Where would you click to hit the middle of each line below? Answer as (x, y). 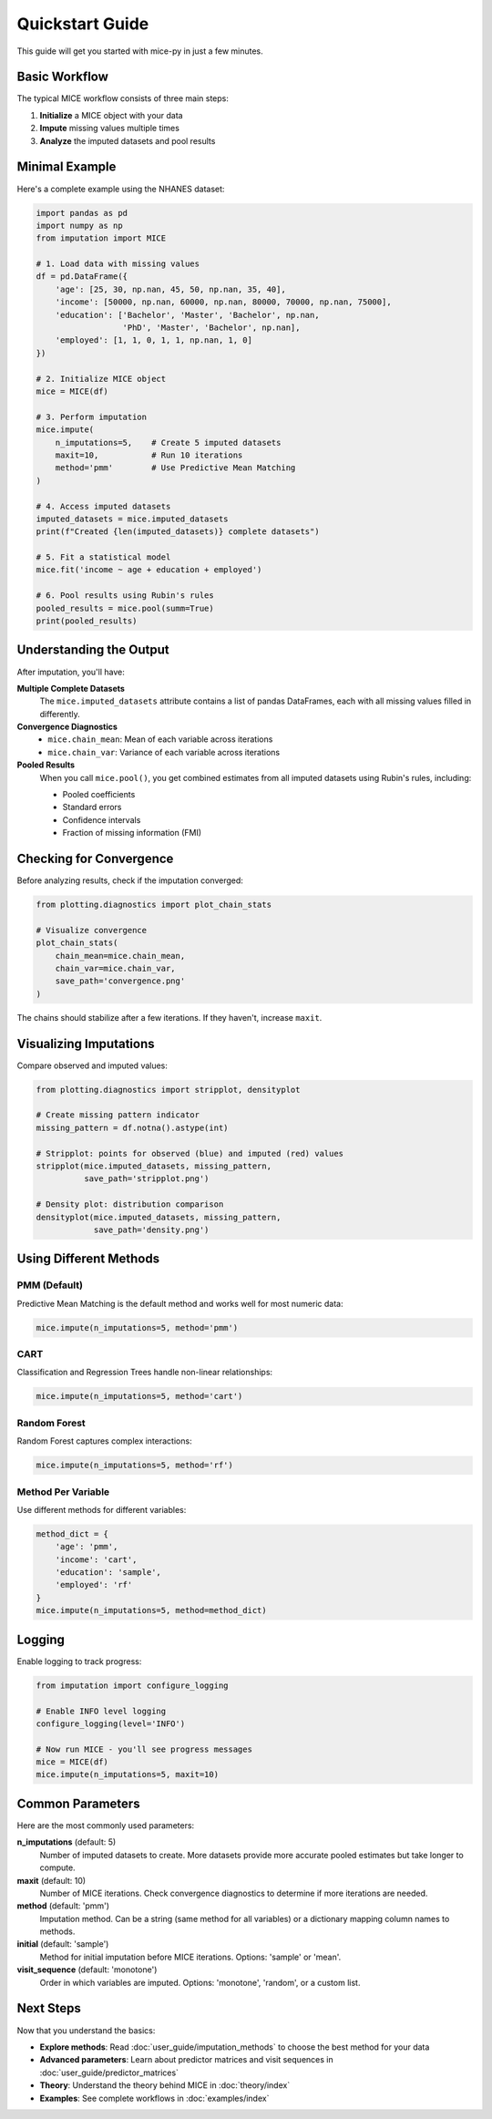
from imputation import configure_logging (132, 1685)
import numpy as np (79, 225)
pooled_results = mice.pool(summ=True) (125, 608)
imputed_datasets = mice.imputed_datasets (132, 519)
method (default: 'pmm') (63, 1906)
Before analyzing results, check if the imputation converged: (130, 880)
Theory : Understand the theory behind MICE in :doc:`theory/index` (165, 2085)
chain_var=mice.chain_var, (116, 969)
